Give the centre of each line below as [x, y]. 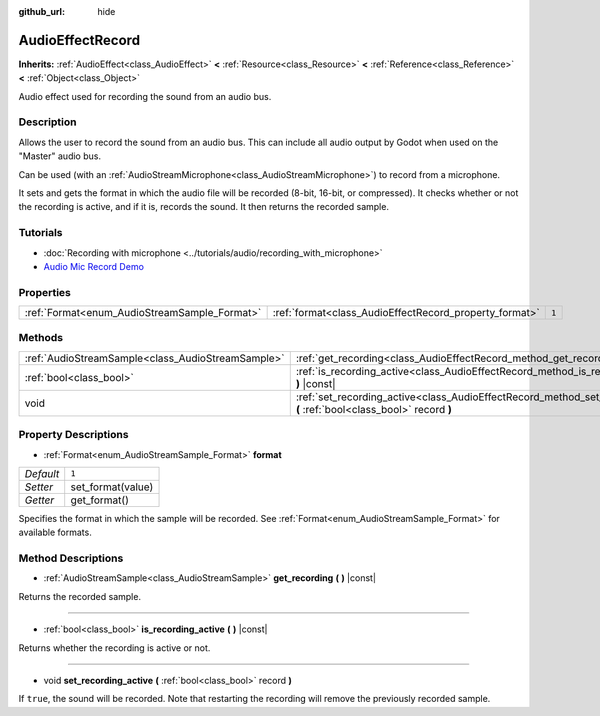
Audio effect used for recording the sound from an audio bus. [145, 96]
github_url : [41, 11]
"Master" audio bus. [60, 156]
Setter [39, 487]
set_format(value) [112, 487]
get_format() [100, 500]
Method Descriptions [71, 558]
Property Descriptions [73, 435]
